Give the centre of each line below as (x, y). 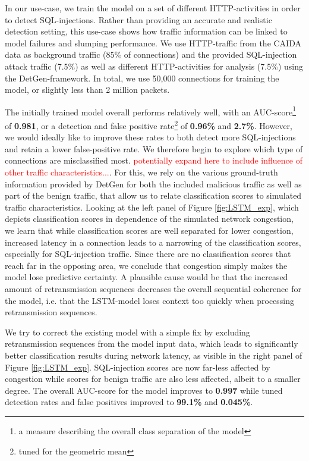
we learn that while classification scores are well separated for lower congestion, (149, 230)
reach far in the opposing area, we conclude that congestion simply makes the (146, 265)
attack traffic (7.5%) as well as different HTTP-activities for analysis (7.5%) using (154, 66)
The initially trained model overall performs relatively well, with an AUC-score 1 (151, 111)
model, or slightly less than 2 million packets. (87, 90)
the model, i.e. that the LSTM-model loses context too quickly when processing (150, 300)
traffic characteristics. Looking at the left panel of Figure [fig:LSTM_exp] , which (152, 207)
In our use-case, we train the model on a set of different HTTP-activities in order (153, 8)
